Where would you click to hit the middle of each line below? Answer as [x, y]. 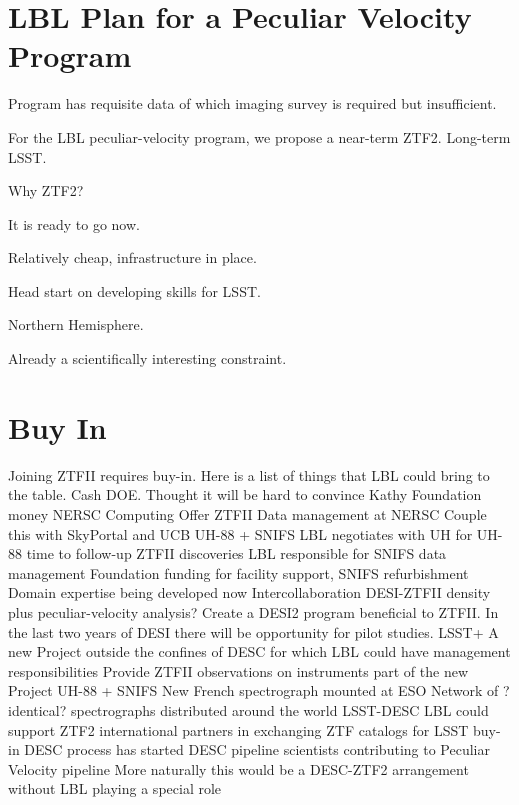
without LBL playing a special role [115, 788]
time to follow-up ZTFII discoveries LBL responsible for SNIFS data [236, 553]
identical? [37, 709]
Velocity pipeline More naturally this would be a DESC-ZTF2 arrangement [238, 768]
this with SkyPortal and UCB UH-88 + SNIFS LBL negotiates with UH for [240, 533]
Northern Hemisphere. [76, 324]
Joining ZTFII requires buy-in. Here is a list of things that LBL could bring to [249, 474]
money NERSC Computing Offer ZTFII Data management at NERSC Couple [247, 513]
